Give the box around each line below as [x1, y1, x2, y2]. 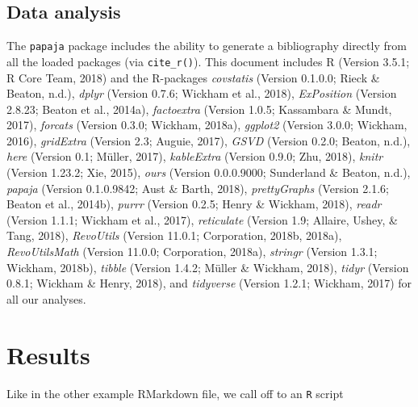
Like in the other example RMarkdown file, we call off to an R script [6, 384, 344, 401]
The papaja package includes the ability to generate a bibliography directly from [6, 37, 407, 54]
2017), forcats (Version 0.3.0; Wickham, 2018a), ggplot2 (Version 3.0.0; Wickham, [6, 116, 408, 133]
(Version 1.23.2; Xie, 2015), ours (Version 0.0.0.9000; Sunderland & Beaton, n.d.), [6, 164, 411, 181]
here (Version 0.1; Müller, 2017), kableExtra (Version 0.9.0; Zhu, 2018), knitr [6, 148, 383, 165]
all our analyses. [6, 290, 86, 307]
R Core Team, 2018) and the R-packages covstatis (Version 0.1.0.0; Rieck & [6, 69, 380, 86]
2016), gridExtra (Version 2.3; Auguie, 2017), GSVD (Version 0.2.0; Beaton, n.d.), [6, 132, 411, 149]
